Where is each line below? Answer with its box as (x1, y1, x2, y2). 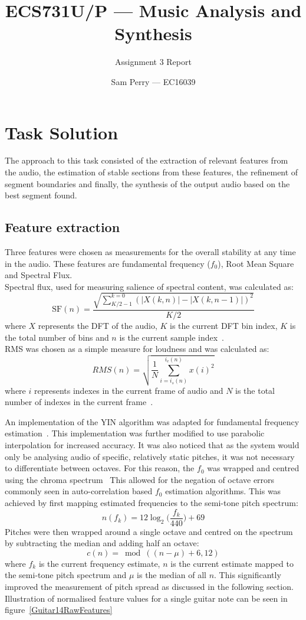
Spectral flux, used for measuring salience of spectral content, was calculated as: (5, 280, 294, 292)
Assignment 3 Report (115, 56, 192, 68)
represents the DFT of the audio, (38, 319, 157, 331)
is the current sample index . (119, 331, 225, 343)
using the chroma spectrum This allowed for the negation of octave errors (5, 473, 275, 485)
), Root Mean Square (218, 257, 294, 269)
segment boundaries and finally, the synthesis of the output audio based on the (5, 177, 290, 190)
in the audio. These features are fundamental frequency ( (5, 257, 210, 269)
